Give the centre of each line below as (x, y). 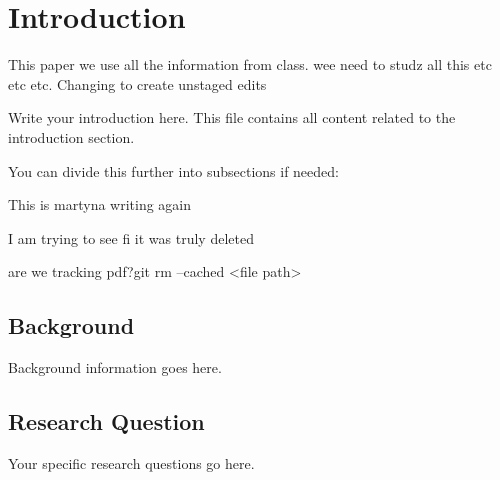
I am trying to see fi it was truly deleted (131, 237)
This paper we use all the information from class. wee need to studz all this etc (250, 64)
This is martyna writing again (100, 204)
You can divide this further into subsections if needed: (173, 170)
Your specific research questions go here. (131, 462)
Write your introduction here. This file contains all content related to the (232, 117)
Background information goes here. (115, 367)
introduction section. (71, 136)
